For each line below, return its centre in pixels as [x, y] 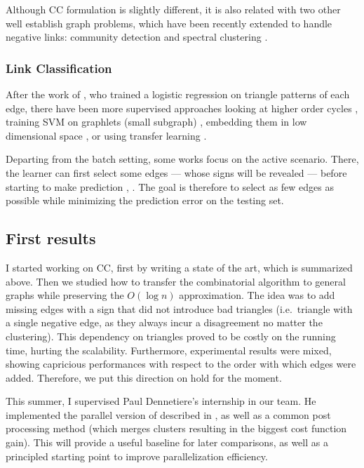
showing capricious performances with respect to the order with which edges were [181, 364]
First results [51, 238]
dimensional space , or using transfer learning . [106, 135]
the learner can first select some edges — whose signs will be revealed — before [176, 172]
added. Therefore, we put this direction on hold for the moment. [144, 377]
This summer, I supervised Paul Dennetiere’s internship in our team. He [161, 401]
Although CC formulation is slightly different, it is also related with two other [173, 9]
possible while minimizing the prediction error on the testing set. [145, 200]
